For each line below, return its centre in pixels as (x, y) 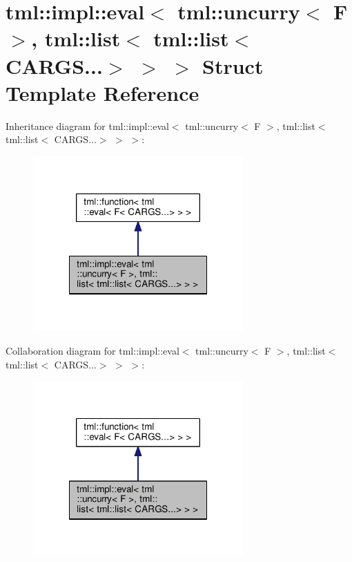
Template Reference (102, 92)
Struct (233, 65)
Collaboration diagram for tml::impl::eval (92, 350)
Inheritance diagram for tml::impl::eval (87, 125)
